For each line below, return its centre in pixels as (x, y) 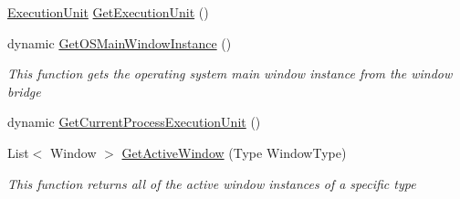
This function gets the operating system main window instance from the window (230, 73)
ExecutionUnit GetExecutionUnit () (108, 12)
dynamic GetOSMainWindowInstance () (120, 42)
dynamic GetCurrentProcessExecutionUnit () (134, 122)
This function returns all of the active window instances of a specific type (212, 183)
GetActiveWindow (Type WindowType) (234, 152)
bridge (24, 91)
